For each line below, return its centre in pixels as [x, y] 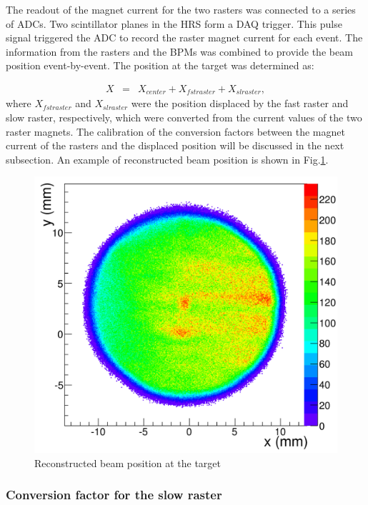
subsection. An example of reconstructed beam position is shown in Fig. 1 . [167, 159]
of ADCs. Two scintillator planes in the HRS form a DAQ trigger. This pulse [174, 23]
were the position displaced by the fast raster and [240, 103]
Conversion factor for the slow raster [114, 495]
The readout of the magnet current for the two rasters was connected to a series [181, 9]
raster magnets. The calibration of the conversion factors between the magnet [175, 131]
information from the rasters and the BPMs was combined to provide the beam [179, 51]
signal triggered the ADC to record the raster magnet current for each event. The [184, 37]
